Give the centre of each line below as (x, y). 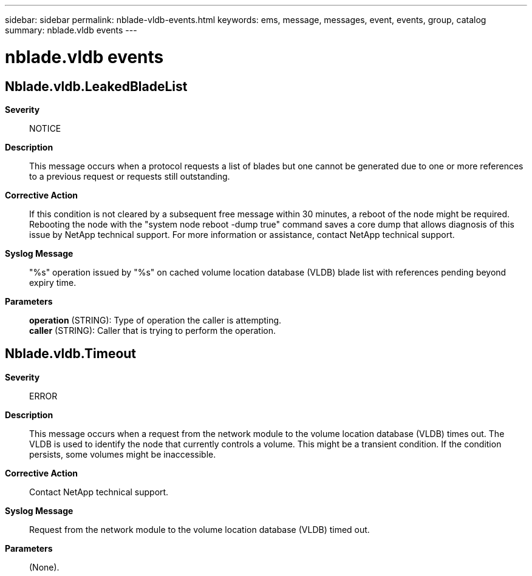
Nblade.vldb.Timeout (71, 354)
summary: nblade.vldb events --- (71, 30)
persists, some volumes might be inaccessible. (123, 454)
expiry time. (53, 282)
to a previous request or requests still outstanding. (130, 176)
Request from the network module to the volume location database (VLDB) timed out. (199, 529)
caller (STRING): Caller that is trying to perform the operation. (153, 330)
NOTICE (45, 128)
